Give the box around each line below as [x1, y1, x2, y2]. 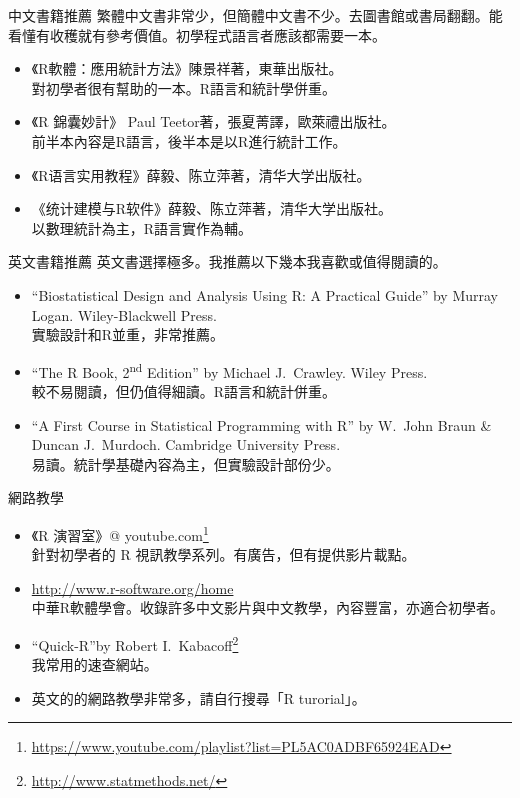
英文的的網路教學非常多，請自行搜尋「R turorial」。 [31, 687, 366, 708]
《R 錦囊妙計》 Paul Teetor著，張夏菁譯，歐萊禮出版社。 [31, 111, 396, 132]
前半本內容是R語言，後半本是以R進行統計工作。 [31, 130, 347, 151]
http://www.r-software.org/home [31, 577, 234, 598]
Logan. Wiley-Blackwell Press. [31, 304, 217, 325]
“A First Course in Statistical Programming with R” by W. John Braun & [31, 414, 492, 435]
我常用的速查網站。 [31, 654, 158, 675]
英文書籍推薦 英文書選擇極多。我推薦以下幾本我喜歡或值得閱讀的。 [8, 251, 447, 272]
